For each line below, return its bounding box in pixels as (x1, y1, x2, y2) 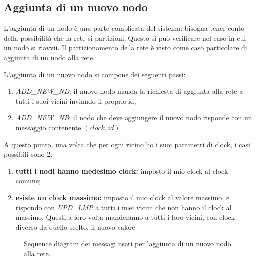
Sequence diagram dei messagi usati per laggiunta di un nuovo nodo (24, 238, 231, 249)
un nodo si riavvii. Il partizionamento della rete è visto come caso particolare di (4, 42, 247, 53)
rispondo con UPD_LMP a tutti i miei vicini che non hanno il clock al (15, 202, 232, 212)
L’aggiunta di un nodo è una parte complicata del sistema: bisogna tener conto (4, 23, 245, 33)
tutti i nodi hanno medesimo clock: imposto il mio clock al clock (15, 165, 228, 176)
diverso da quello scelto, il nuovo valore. (15, 221, 137, 232)
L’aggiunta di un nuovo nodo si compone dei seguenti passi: (4, 69, 186, 79)
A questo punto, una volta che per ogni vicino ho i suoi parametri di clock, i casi (4, 139, 250, 149)
